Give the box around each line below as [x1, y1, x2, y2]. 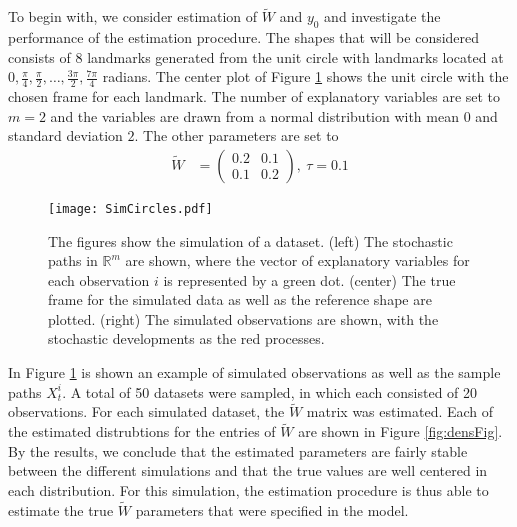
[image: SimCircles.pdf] [48, 201, 213, 216]
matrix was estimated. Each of [306, 401, 494, 422]
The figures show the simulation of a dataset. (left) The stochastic [48, 230, 453, 251]
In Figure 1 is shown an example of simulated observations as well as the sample [8, 362, 501, 383]
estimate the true [8, 499, 114, 520]
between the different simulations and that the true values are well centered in [8, 460, 488, 481]
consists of [8, 46, 71, 67]
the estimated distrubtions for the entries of [8, 421, 276, 442]
